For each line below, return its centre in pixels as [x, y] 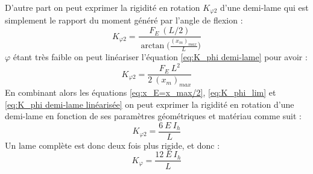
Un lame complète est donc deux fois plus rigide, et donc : [112, 145]
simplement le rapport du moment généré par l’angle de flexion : [124, 20]
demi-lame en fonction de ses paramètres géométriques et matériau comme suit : [153, 116]
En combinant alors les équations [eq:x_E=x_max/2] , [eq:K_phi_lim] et [141, 92]
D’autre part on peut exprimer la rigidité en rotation [103, 7]
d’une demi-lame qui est [264, 7]
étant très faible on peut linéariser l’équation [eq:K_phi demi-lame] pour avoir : [160, 57]
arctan [153, 46]
